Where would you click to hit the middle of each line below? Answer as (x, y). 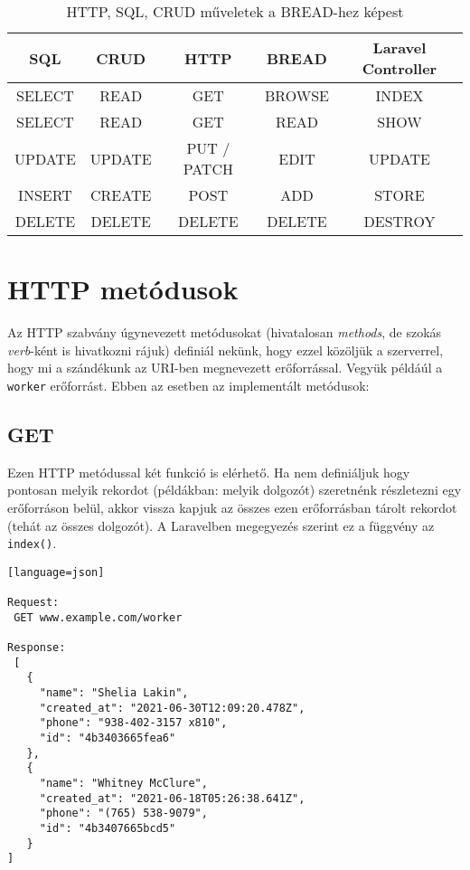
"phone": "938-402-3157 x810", (133, 723)
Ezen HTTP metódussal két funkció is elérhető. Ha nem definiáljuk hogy (209, 472)
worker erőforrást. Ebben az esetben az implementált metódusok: (188, 385)
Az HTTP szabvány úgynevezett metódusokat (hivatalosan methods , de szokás (225, 332)
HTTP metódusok (123, 289)
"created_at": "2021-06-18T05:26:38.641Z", (172, 798)
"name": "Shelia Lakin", (114, 693)
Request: (33, 603)
